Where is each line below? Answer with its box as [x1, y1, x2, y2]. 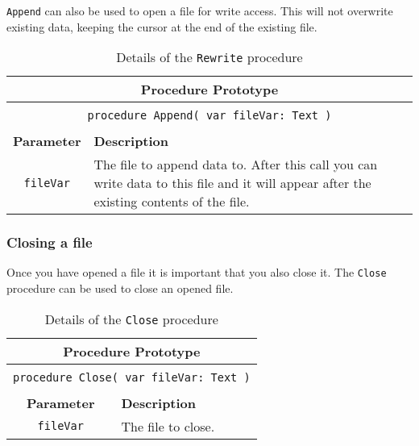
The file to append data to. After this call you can [93, 155, 378, 174]
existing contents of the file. [93, 192, 250, 211]
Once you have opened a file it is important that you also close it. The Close [6, 264, 387, 281]
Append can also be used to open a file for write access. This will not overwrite [6, 2, 393, 19]
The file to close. [121, 416, 215, 436]
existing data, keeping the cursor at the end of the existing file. [6, 18, 317, 35]
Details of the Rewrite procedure [116, 48, 303, 67]
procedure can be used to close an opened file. [6, 280, 234, 297]
